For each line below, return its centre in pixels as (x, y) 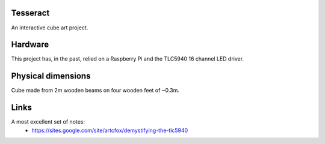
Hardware (30, 45)
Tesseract (30, 13)
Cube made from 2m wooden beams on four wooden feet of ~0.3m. (95, 91)
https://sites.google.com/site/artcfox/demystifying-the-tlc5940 (110, 130)
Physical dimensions (51, 76)
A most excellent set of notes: (48, 122)
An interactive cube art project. (50, 28)
